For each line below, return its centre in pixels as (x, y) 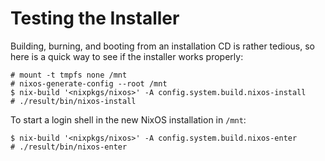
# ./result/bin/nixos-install (73, 101)
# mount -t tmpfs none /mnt (69, 75)
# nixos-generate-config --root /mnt (89, 83)
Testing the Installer (95, 18)
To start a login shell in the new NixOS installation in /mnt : (128, 119)
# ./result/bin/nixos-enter (69, 147)
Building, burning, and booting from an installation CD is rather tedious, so (163, 46)
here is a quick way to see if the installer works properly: (127, 56)
